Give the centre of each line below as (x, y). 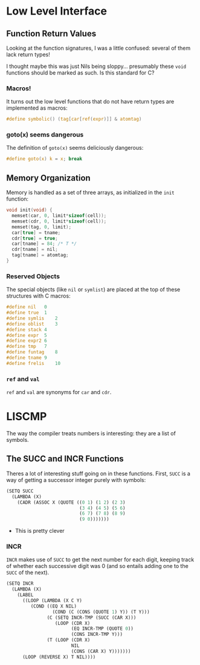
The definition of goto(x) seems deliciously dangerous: (75, 148)
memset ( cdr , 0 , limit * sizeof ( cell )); (59, 221)
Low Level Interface (57, 11)
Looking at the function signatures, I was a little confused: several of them (98, 48)
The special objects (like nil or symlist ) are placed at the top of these (93, 290)
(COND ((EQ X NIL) (54, 606)
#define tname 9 (27, 358)
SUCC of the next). (28, 573)
